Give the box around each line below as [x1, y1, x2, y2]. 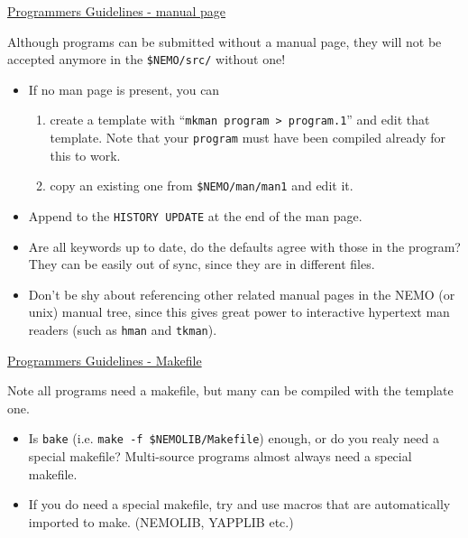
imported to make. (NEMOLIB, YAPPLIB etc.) [28, 512, 294, 531]
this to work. [50, 145, 121, 164]
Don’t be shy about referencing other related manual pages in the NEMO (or [28, 284, 455, 303]
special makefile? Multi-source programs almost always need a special [28, 447, 412, 466]
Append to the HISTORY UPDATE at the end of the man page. [28, 207, 362, 225]
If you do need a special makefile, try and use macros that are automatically [28, 495, 451, 514]
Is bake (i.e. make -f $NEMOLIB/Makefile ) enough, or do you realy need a [28, 429, 439, 448]
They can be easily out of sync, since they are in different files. [28, 255, 375, 274]
